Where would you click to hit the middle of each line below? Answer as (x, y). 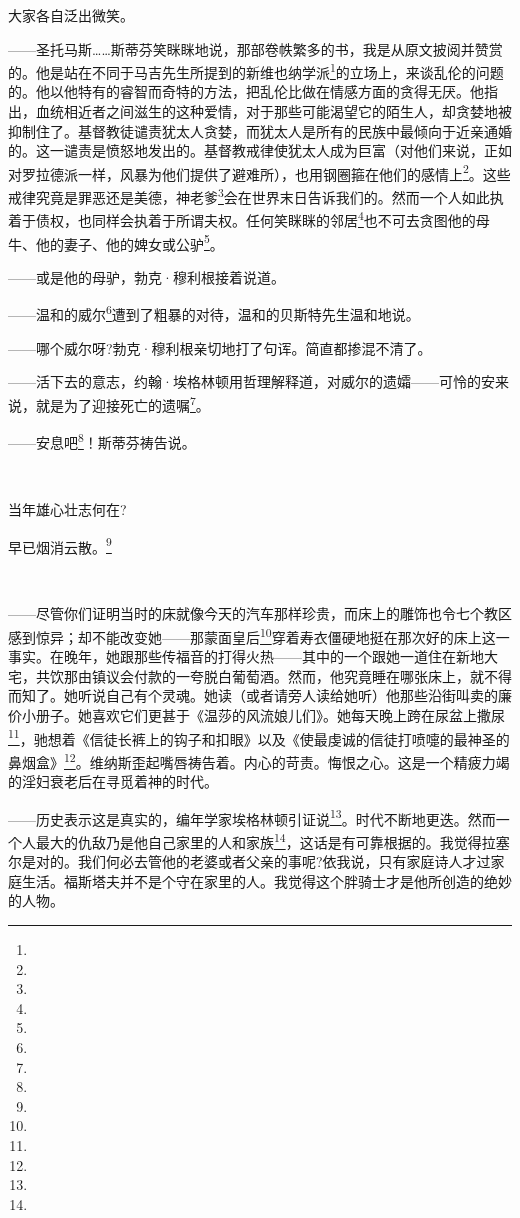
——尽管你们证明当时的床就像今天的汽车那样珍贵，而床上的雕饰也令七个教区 (260, 613)
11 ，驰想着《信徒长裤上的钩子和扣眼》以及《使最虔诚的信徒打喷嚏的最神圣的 (259, 737)
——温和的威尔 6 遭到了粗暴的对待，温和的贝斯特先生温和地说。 (214, 313)
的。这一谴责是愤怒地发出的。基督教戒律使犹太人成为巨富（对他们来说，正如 (260, 150)
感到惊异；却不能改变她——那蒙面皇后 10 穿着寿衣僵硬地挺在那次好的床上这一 (259, 635)
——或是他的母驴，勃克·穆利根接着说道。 (146, 276)
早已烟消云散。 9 (60, 545)
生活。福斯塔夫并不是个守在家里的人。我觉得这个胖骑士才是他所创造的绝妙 (266, 880)
